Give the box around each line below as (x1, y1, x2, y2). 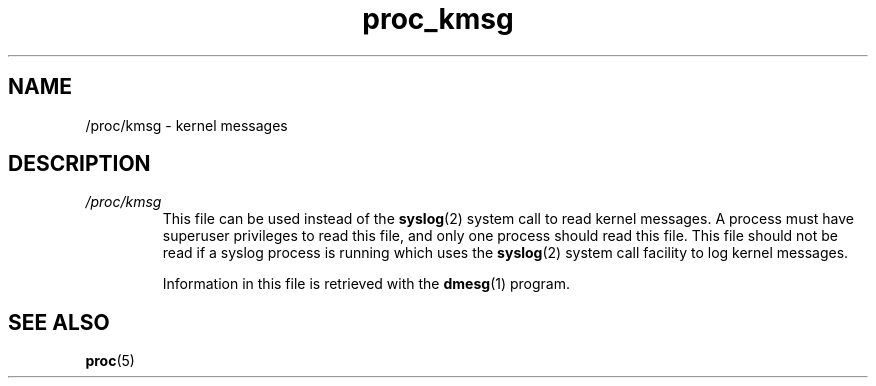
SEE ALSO (8, 309, 110, 335)
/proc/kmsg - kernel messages (85, 116, 288, 134)
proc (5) (85, 352, 135, 370)
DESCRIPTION (8, 151, 151, 177)
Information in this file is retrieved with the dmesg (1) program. (162, 275, 570, 293)
